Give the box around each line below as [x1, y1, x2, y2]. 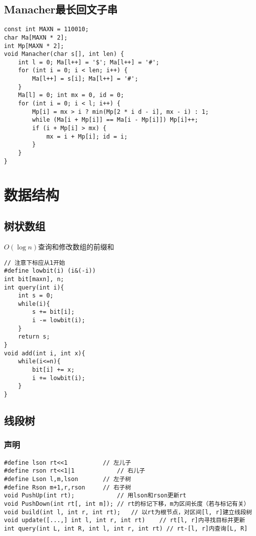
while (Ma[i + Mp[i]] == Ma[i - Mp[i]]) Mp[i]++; [32, 116, 198, 124]
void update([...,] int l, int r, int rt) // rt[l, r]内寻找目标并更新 [4, 517, 245, 524]
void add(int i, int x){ [4, 349, 85, 357]
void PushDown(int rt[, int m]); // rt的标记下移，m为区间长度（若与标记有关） [4, 500, 250, 507]
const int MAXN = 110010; [4, 26, 89, 33]
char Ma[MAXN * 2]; [4, 34, 68, 41]
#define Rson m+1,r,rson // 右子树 [4, 484, 131, 491]
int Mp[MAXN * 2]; [4, 42, 64, 49]
